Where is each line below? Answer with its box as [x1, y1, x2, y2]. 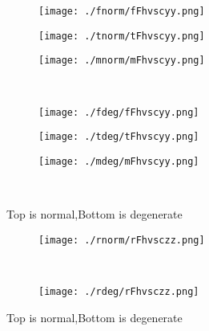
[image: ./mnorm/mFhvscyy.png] [38, 55, 205, 67]
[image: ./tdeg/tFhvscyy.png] [38, 131, 199, 143]
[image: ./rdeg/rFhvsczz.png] [38, 285, 199, 297]
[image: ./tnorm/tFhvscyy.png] [38, 30, 205, 42]
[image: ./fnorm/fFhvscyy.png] [38, 6, 205, 17]
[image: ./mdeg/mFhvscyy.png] [38, 155, 199, 167]
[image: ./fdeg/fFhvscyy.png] [38, 106, 199, 118]
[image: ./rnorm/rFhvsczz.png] [38, 234, 205, 246]
